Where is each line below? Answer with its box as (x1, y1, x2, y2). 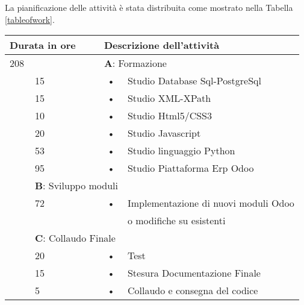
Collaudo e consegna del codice (127, 283, 258, 298)
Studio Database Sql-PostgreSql (127, 74, 261, 88)
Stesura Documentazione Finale (127, 266, 261, 280)
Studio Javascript (127, 126, 201, 140)
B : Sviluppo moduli (34, 178, 118, 193)
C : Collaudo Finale (34, 231, 116, 245)
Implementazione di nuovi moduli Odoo (127, 196, 294, 210)
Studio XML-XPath (127, 91, 211, 105)
